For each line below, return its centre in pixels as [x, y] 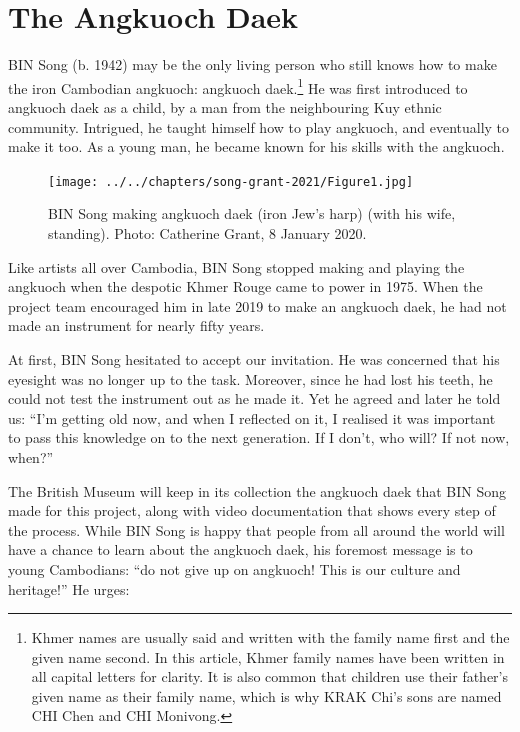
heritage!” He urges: [69, 588]
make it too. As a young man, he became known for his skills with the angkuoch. [256, 146]
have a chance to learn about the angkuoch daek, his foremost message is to [240, 549]
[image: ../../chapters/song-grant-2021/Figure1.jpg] [231, 181]
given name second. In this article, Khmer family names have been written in [268, 656]
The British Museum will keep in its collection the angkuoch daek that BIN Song [257, 490]
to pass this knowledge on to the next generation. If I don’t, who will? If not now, [259, 437]
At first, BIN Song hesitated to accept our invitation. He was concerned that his [254, 358]
